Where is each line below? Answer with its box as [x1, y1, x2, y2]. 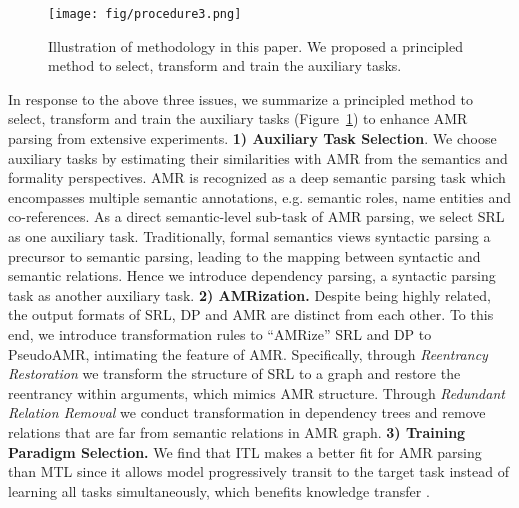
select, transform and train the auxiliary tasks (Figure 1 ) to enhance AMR [8, 108, 468, 129]
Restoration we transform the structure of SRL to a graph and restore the [8, 363, 461, 384]
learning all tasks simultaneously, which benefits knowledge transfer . [8, 480, 430, 501]
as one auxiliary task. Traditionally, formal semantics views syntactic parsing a [8, 226, 491, 246]
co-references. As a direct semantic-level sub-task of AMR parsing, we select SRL [8, 206, 505, 227]
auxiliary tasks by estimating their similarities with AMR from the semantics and [8, 147, 508, 168]
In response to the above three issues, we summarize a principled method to [8, 88, 473, 109]
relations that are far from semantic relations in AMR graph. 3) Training [8, 421, 466, 442]
